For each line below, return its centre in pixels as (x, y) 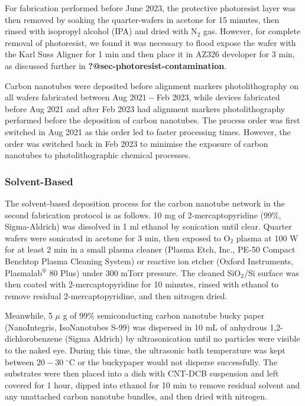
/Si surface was (271, 272)
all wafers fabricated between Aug (66, 97)
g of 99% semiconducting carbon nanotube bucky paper (164, 315)
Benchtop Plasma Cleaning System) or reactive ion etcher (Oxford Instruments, (149, 261)
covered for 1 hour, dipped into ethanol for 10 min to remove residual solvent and (152, 384)
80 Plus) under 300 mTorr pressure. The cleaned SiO (145, 272)
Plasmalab (24, 272)
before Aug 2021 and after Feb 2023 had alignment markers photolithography (145, 108)
